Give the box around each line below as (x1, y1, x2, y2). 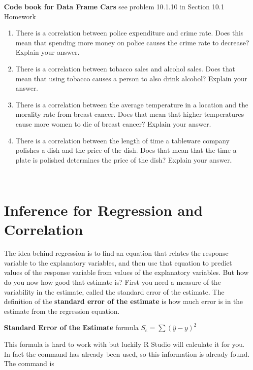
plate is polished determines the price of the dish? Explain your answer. (15, 154, 232, 165)
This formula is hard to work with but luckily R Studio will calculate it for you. (4, 338, 245, 349)
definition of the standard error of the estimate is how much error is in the (4, 296, 243, 306)
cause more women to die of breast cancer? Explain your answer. (15, 118, 211, 129)
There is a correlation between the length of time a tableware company (15, 135, 230, 145)
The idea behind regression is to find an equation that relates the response (4, 248, 229, 258)
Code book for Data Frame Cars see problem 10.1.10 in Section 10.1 (4, 1, 224, 11)
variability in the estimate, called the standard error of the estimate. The (4, 286, 224, 297)
